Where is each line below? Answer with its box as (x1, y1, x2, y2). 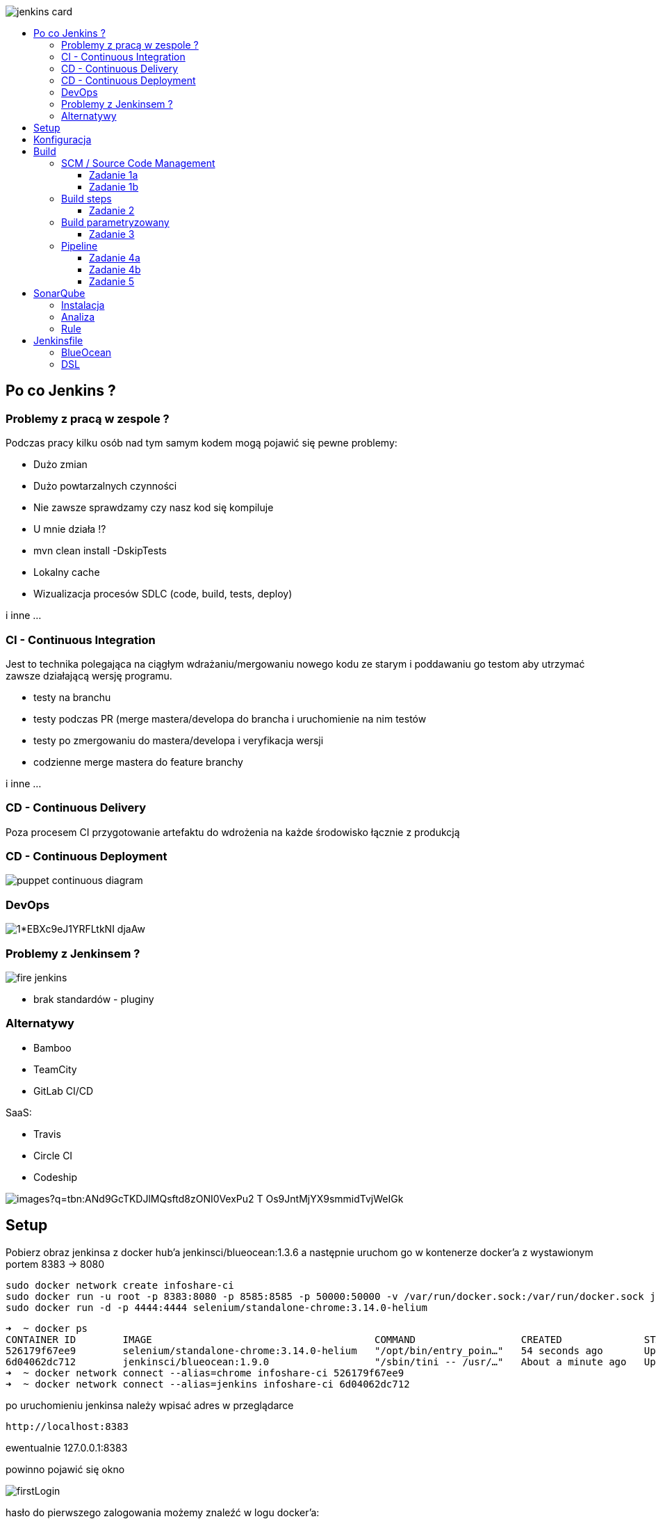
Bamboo (33, 1041, 72, 1054)
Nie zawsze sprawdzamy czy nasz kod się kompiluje (33, 501, 274, 514)
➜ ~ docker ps (6, 1322, 88, 1334)
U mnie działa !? (33, 523, 106, 536)
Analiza (61, 311, 95, 323)
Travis (33, 1127, 61, 1140)
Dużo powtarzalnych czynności (33, 480, 177, 492)
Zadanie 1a (89, 169, 138, 181)
